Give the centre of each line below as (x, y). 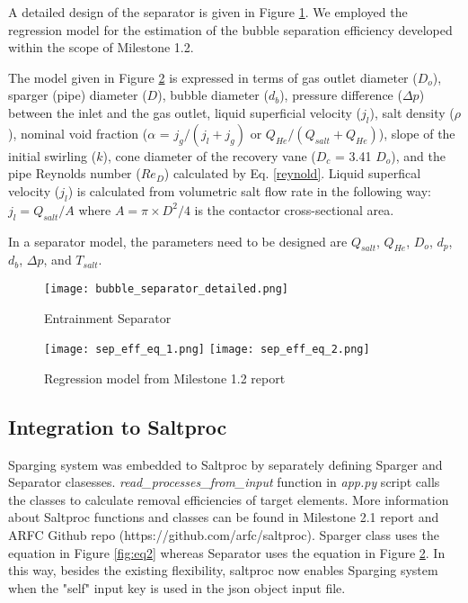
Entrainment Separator (108, 317)
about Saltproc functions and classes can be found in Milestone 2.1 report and (224, 517)
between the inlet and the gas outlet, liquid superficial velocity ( (185, 112)
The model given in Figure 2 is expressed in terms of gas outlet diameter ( (213, 77)
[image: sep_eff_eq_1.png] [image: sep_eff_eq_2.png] (207, 350)
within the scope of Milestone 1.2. (101, 47)
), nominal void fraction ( (78, 133)
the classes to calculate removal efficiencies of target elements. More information (229, 499)
